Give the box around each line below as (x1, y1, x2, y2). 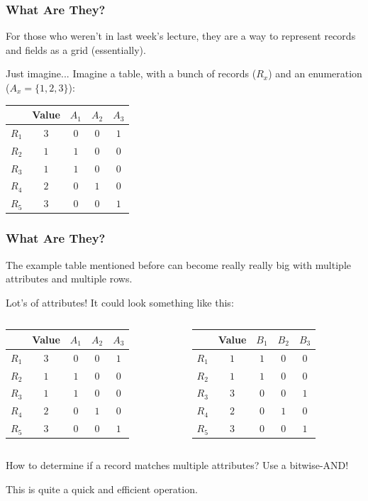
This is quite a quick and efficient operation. (6, 481, 198, 496)
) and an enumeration (268, 66, 362, 81)
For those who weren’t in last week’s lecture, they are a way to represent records (6, 28, 356, 43)
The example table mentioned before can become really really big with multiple (6, 257, 351, 272)
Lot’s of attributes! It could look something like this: (6, 294, 234, 309)
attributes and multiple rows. (6, 271, 133, 286)
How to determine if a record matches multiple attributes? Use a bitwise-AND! (6, 458, 349, 473)
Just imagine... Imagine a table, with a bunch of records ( (6, 66, 257, 81)
